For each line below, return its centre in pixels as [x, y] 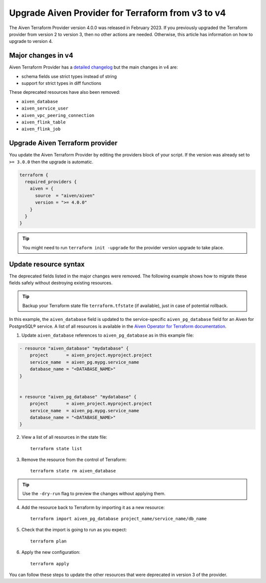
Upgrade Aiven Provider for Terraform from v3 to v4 [117, 13]
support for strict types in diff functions [61, 83]
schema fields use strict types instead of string [69, 76]
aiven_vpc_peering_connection [58, 115]
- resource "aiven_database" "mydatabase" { [74, 348]
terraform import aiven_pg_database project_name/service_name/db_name [118, 519]
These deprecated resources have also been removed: [65, 92]
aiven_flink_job [41, 129]
